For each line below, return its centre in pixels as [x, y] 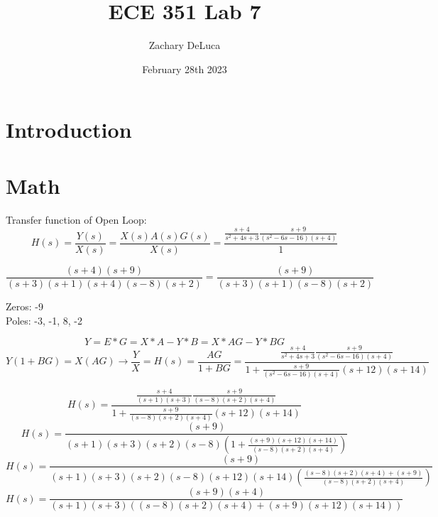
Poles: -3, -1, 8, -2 [44, 320]
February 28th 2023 [185, 69]
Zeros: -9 [24, 306]
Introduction [69, 130]
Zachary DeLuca [185, 45]
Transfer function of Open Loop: [76, 219]
